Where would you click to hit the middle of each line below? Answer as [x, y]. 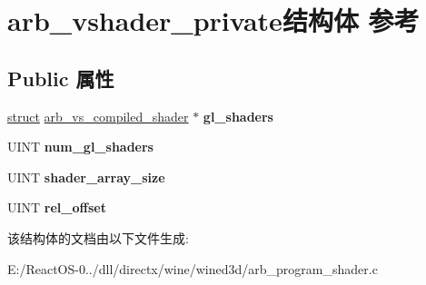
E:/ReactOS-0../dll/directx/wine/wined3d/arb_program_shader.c [193, 268]
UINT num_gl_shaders [80, 147]
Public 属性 [61, 78]
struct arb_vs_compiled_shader [98, 116]
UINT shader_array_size [86, 177]
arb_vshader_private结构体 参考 [213, 20]
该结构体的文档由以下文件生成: [98, 237]
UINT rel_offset [57, 207]
